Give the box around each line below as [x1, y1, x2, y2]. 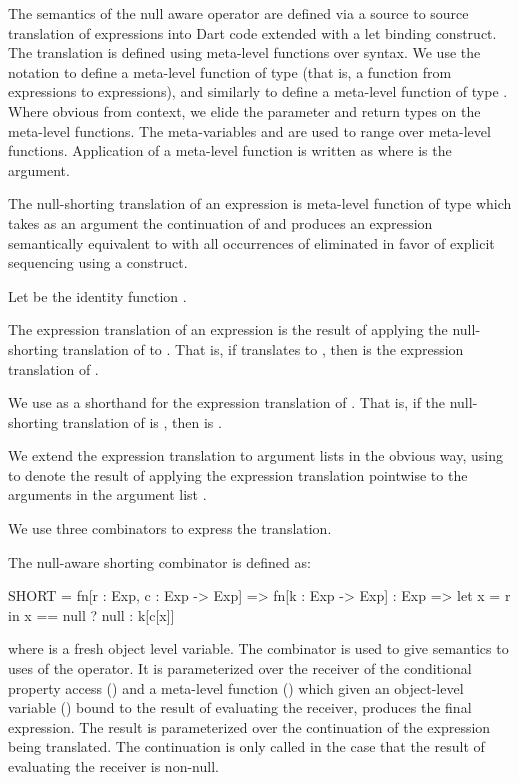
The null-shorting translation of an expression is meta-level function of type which [8, 193, 512, 214]
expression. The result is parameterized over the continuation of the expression [8, 716, 491, 737]
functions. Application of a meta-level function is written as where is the [8, 140, 452, 161]
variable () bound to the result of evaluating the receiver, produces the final [8, 697, 472, 718]
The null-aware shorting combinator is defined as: [8, 551, 311, 572]
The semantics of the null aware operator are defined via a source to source [8, 3, 469, 23]
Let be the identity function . [8, 285, 187, 306]
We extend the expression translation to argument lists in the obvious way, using [8, 445, 503, 466]
